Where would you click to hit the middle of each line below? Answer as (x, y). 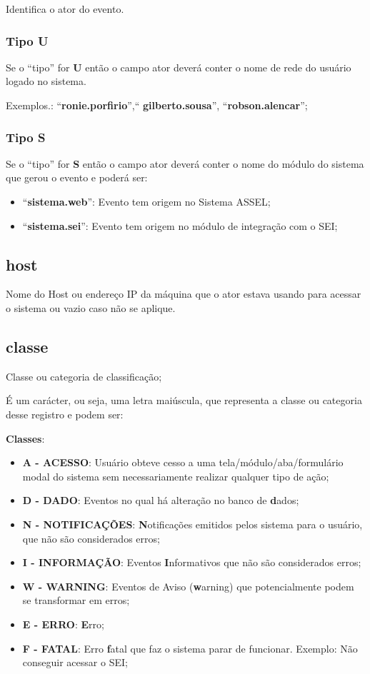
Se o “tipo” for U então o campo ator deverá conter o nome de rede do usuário (179, 67)
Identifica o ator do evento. (65, 9)
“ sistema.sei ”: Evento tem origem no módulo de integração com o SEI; (180, 225)
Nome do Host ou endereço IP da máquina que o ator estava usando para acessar (184, 294)
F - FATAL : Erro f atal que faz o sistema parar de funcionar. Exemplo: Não (190, 648)
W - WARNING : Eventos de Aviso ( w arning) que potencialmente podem (188, 586)
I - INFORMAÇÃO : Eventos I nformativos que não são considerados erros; (192, 562)
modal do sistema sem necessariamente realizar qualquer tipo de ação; (176, 476)
